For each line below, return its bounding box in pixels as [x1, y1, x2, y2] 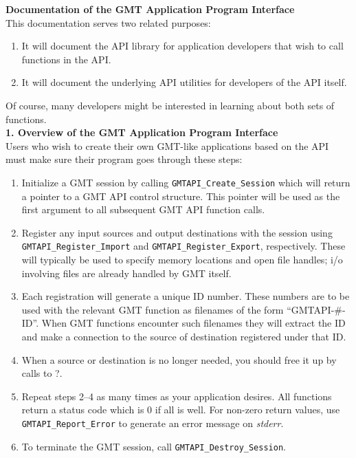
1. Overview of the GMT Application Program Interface [5, 125, 278, 140]
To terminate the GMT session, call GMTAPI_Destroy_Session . [21, 439, 286, 453]
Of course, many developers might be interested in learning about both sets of [5, 98, 335, 112]
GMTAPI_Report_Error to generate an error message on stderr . [21, 415, 284, 430]
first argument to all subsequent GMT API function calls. [21, 202, 265, 217]
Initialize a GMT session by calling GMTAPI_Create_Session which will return [21, 175, 351, 189]
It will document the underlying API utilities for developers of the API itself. [21, 75, 347, 89]
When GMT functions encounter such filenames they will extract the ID [41, 316, 346, 330]
